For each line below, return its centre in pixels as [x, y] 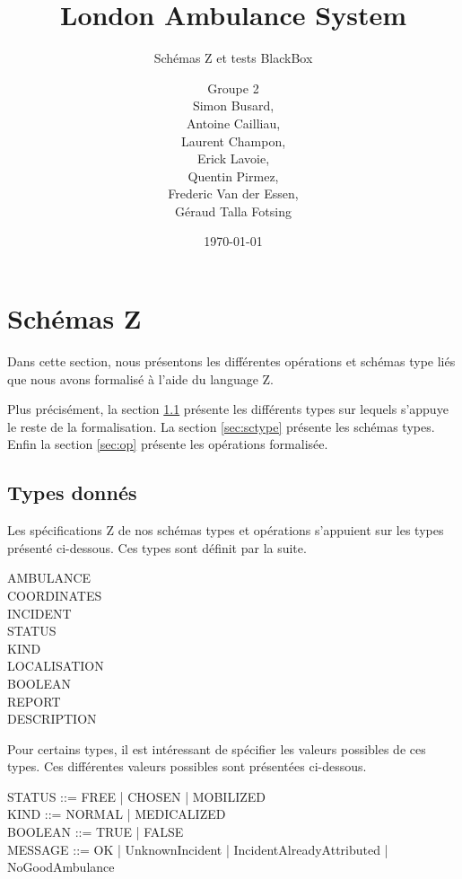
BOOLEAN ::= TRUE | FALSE [96, 832]
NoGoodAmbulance [61, 867]
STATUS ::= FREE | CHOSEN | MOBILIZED [137, 796]
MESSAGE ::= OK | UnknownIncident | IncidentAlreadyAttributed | [198, 849]
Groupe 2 [233, 88]
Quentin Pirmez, [233, 176]
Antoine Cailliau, [233, 123]
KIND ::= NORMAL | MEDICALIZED [117, 814]
